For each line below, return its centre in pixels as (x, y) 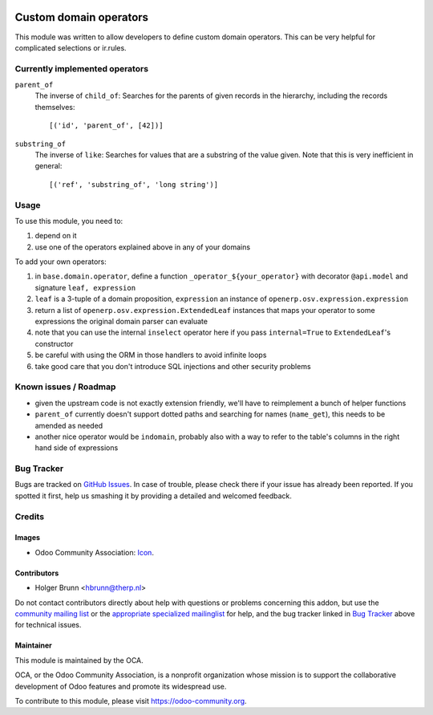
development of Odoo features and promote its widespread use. (121, 686)
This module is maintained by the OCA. (79, 660)
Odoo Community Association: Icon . (94, 552)
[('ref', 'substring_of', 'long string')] (134, 184)
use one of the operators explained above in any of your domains (143, 247)
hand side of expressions (77, 448)
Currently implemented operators (81, 68)
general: (49, 166)
